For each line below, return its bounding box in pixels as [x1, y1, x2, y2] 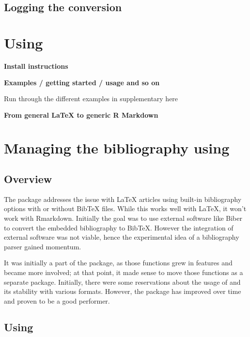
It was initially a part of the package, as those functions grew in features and [4, 258, 233, 268]
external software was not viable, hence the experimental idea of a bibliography [4, 232, 239, 242]
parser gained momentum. [4, 241, 81, 251]
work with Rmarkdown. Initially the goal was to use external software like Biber [4, 213, 242, 223]
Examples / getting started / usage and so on [4, 77, 160, 87]
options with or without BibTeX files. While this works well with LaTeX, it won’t [4, 203, 247, 214]
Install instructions [4, 61, 68, 71]
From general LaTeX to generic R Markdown [4, 109, 158, 120]
